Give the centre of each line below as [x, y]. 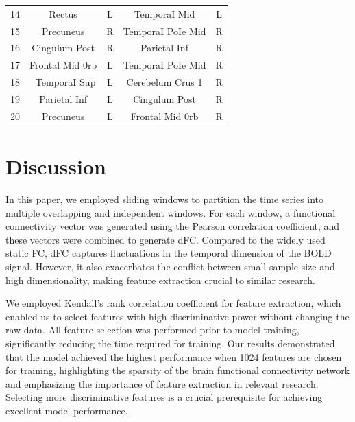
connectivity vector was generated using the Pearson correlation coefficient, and [173, 226]
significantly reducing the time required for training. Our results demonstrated [170, 343]
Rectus [63, 13]
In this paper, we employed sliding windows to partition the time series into [165, 199]
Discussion [56, 166]
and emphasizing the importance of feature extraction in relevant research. [162, 383]
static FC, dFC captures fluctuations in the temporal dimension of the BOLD [169, 253]
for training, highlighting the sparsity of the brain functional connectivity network [178, 370]
